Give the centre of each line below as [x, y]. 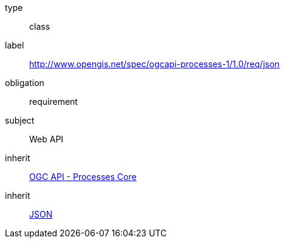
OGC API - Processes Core [83, 177]
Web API [46, 139]
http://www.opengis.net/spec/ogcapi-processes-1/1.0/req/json [155, 64]
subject [20, 120]
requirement [53, 102]
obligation [25, 83]
